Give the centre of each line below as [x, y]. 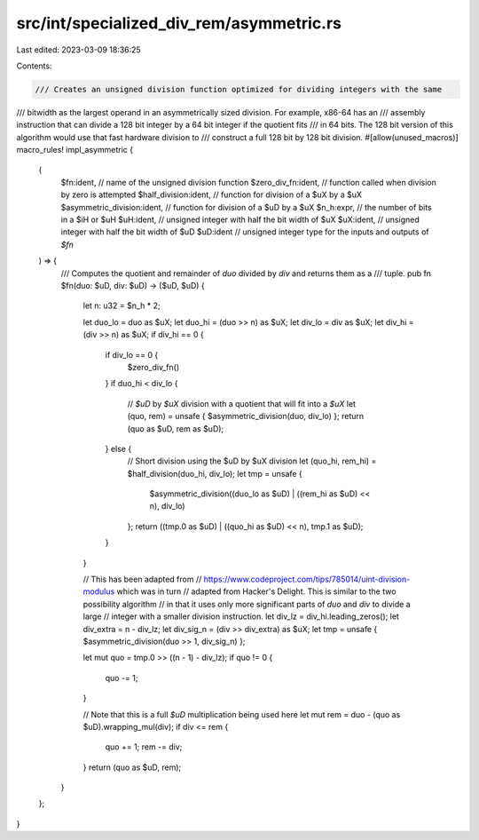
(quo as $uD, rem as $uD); [176, 428]
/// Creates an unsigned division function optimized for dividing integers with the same [239, 89]
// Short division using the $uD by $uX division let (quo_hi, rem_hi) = [252, 461]
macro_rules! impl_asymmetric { [75, 150]
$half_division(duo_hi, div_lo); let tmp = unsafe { [215, 473]
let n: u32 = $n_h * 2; [122, 305]
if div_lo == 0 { [132, 354]
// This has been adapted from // [142, 579]
